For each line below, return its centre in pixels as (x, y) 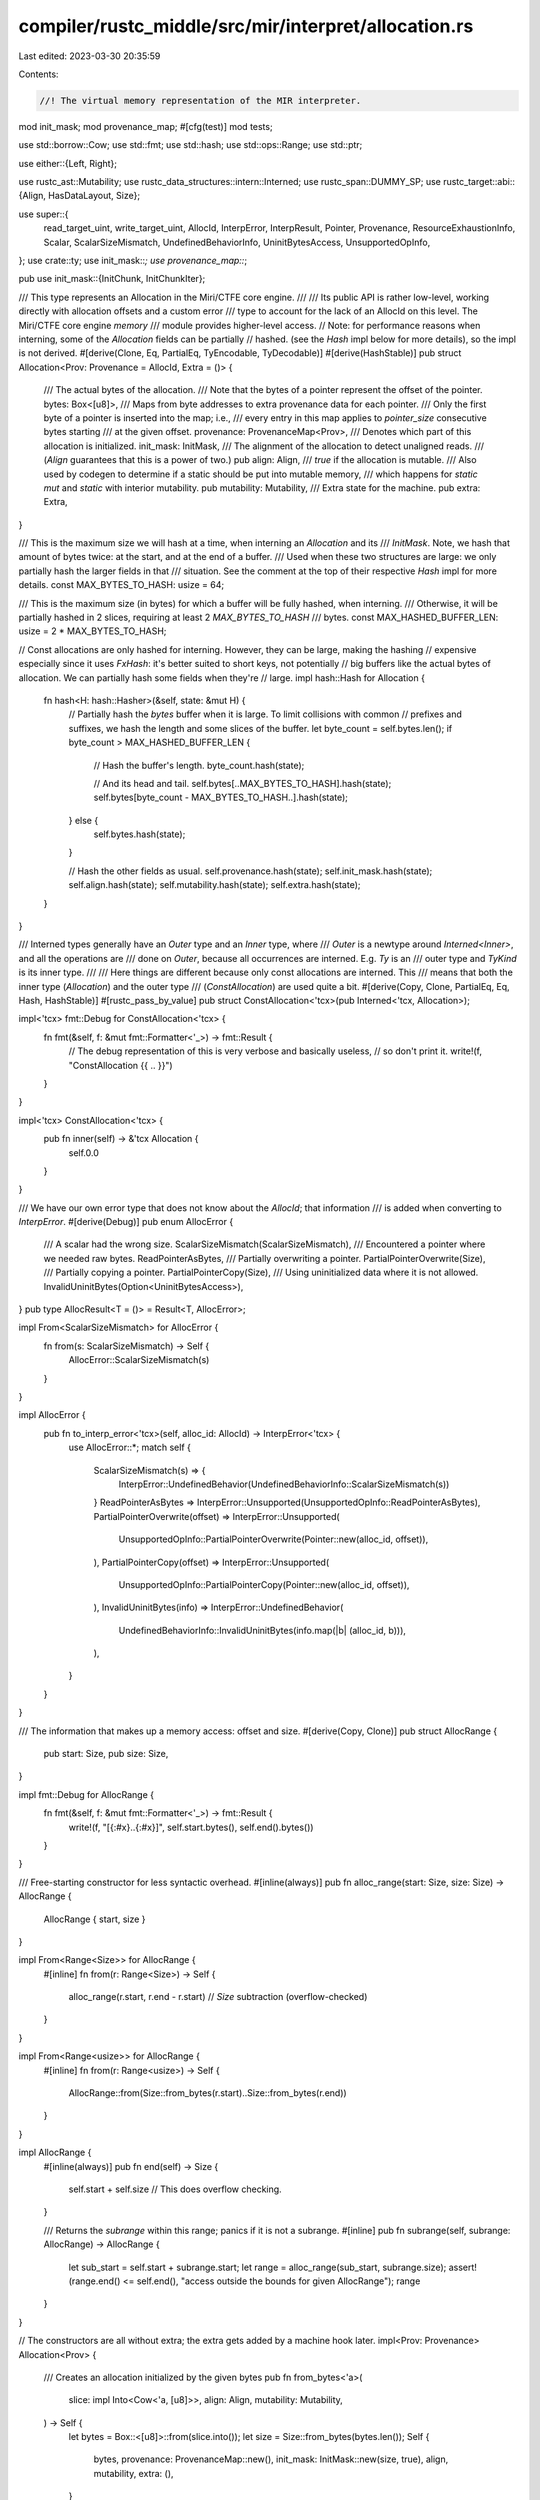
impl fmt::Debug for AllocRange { (86, 1794)
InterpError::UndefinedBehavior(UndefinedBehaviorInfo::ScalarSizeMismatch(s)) (284, 1484)
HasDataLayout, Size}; (94, 196)
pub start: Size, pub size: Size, (106, 1754)
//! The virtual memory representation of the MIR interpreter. (200, 100)
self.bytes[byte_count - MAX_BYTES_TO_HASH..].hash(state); (221, 797)
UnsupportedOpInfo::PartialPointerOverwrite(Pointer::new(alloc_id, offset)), (273, 1539)
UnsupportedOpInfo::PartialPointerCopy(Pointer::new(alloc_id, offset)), (264, 1584)
